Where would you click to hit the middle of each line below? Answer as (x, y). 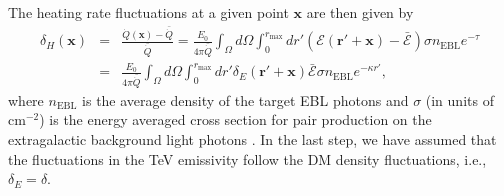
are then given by (360, 12)
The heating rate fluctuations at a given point (148, 12)
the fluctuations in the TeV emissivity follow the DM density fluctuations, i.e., (247, 158)
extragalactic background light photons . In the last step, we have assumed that (252, 138)
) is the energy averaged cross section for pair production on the (235, 119)
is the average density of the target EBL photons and (245, 99)
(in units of (459, 99)
